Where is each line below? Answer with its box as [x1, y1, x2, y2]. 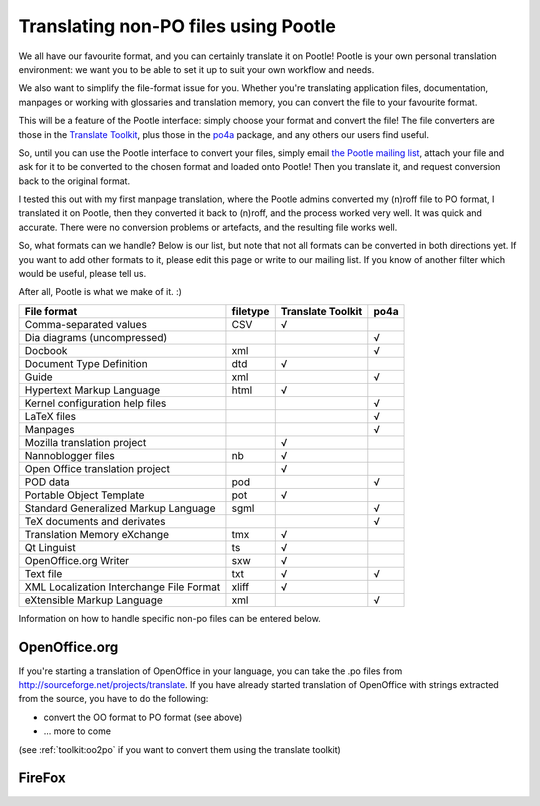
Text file [24, 566, 63, 580]
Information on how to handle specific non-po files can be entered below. [18, 612, 322, 624]
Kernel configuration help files [24, 396, 167, 410]
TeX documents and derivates [24, 514, 166, 528]
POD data [24, 475, 70, 489]
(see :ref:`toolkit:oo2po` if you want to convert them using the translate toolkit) [18, 743, 342, 755]
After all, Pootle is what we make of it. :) [18, 286, 182, 298]
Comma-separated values [24, 317, 147, 331]
